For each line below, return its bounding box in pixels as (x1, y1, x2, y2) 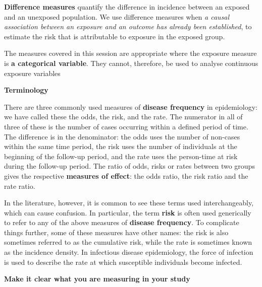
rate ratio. (4, 180, 35, 191)
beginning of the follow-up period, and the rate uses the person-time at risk (4, 151, 238, 161)
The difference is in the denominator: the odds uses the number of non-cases (4, 131, 240, 141)
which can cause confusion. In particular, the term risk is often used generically (4, 207, 251, 218)
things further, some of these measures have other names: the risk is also (4, 227, 229, 237)
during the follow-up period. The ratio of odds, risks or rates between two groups (4, 161, 255, 171)
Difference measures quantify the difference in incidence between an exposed (4, 2, 250, 12)
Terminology (4, 85, 48, 95)
